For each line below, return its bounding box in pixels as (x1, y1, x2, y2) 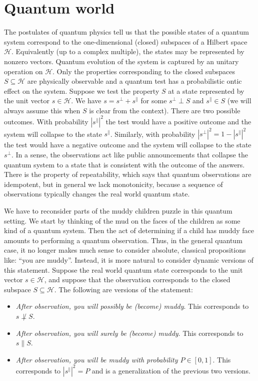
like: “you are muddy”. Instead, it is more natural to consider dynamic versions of (4, 255, 254, 265)
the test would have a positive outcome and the (105, 116, 251, 126)
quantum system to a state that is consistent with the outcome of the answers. (4, 159, 245, 169)
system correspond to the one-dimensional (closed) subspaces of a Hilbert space (4, 36, 247, 47)
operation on (4, 66, 43, 76)
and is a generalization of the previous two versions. (91, 365, 250, 375)
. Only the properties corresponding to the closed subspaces (52, 66, 235, 76)
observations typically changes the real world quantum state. (4, 188, 190, 199)
